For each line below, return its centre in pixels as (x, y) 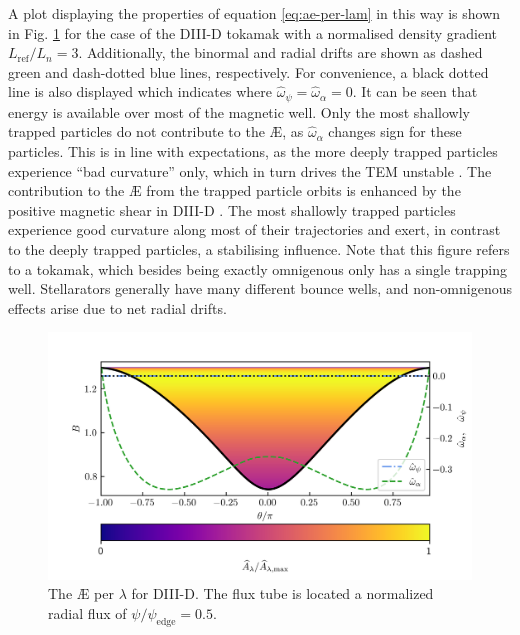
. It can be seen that (415, 91)
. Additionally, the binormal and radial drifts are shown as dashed (280, 52)
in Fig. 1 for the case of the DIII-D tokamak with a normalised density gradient (252, 32)
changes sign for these (395, 131)
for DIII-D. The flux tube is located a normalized (282, 593)
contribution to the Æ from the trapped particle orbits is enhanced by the (234, 190)
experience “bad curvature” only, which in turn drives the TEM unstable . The (250, 170)
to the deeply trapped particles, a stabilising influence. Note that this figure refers (259, 248)
